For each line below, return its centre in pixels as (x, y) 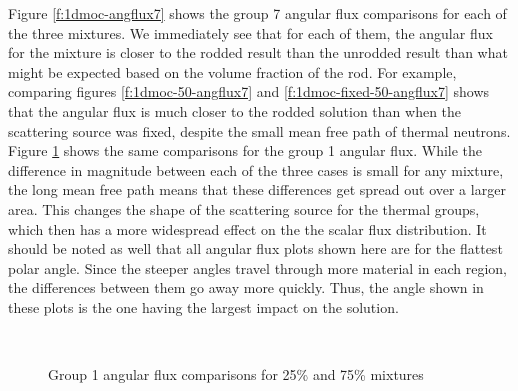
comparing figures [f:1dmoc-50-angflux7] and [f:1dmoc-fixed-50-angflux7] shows (249, 91)
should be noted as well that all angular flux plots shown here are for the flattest (255, 248)
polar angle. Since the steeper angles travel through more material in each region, (257, 267)
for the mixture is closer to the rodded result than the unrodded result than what (258, 52)
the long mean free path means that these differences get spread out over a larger (257, 189)
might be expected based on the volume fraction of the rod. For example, (232, 71)
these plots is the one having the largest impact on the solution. (203, 306)
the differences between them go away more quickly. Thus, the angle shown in (246, 287)
